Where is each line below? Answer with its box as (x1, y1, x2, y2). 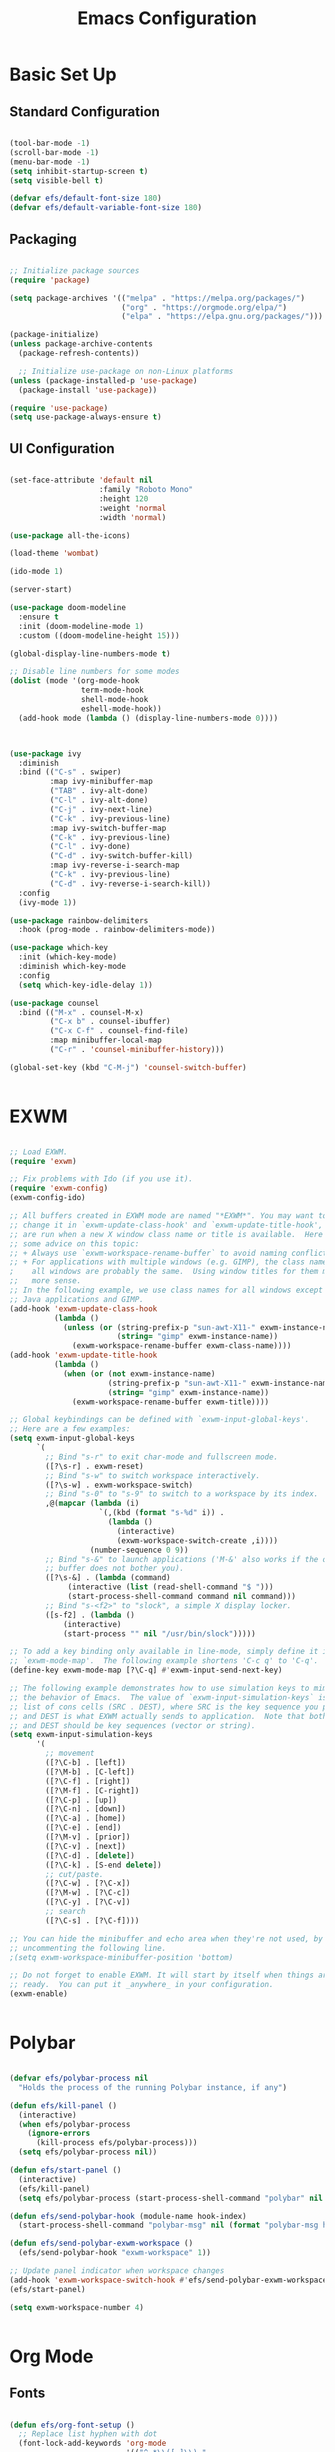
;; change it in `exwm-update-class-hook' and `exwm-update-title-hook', (9, 1220, 324, 1230)
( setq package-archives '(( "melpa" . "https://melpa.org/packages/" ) (9, 293, 306, 303)
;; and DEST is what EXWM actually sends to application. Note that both (9, 1711, 328, 1721)
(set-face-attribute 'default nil (9, 475, 154, 486)
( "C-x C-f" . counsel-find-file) (49, 1026, 189, 1036)
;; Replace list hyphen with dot (18, 2429, 158, 2439)
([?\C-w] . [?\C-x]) (45, 1878, 131, 1889)
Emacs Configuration (77, 7, 257, 30)
